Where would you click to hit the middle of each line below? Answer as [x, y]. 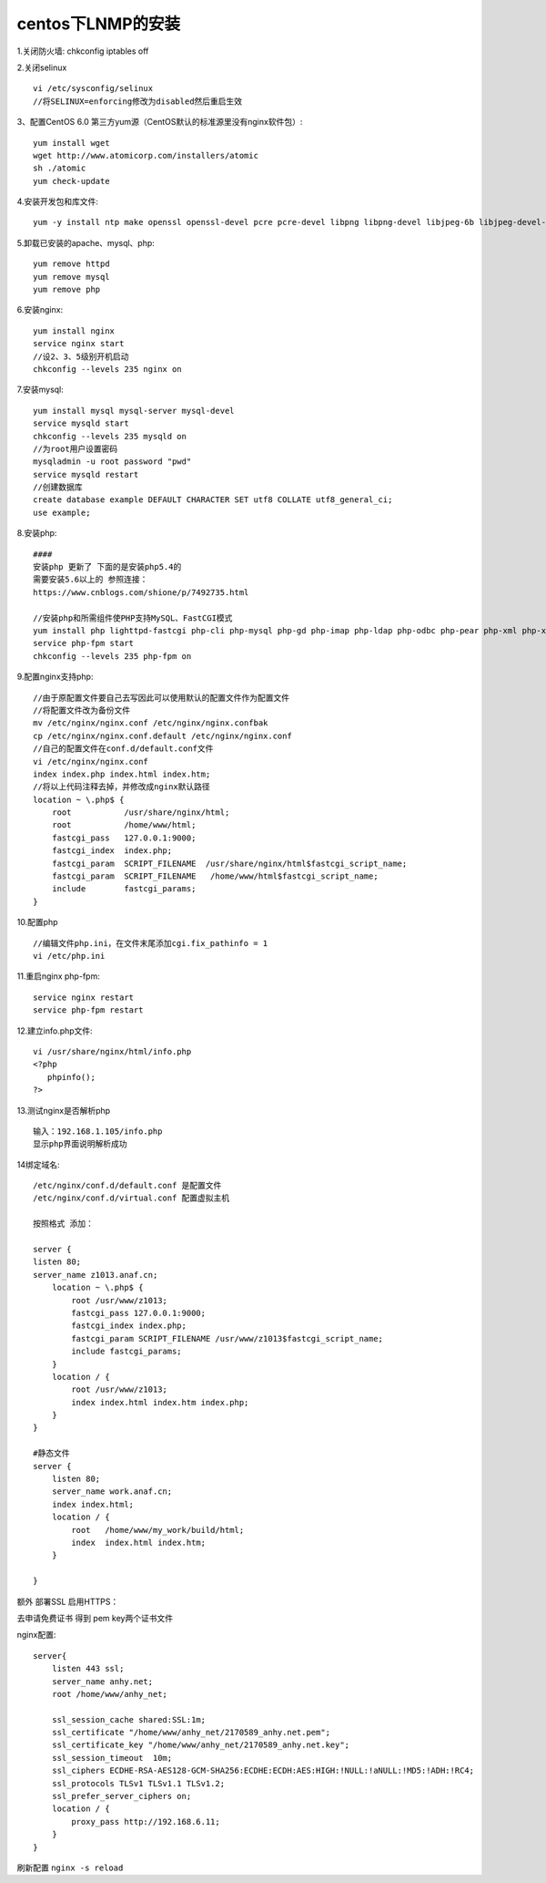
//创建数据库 [58, 487]
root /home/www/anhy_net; [110, 1694]
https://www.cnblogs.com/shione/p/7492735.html [141, 592]
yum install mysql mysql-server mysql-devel [134, 411]
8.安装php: [37, 533]
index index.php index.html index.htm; [122, 774]
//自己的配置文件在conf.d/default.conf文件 [123, 749]
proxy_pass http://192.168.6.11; [146, 1821]
